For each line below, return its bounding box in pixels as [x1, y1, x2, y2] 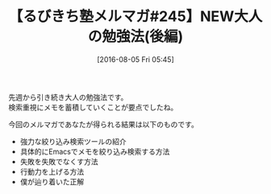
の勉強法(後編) [87, 27, 184, 46]
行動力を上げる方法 [19, 167, 85, 176]
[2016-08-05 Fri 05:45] [96, 54, 175, 64]
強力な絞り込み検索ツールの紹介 [19, 136, 127, 146]
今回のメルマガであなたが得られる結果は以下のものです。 [8, 119, 199, 129]
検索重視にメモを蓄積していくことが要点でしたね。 [8, 102, 178, 112]
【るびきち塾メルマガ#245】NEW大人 [8, 7, 263, 26]
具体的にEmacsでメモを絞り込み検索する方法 [19, 147, 170, 156]
